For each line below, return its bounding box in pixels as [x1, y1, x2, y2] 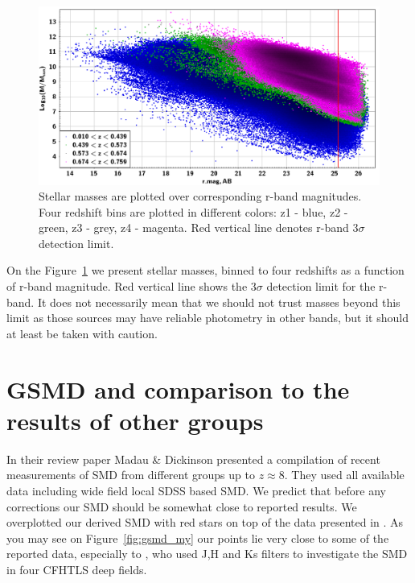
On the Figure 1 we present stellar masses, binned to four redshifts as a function [6, 262, 405, 279]
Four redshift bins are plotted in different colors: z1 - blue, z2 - [39, 203, 348, 220]
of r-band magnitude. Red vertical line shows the [6, 278, 248, 295]
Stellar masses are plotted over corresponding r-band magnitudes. [39, 188, 362, 205]
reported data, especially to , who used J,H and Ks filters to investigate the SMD [6, 545, 408, 562]
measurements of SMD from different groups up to [6, 466, 255, 483]
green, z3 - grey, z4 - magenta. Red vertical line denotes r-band [39, 219, 349, 236]
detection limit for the [266, 278, 376, 295]
